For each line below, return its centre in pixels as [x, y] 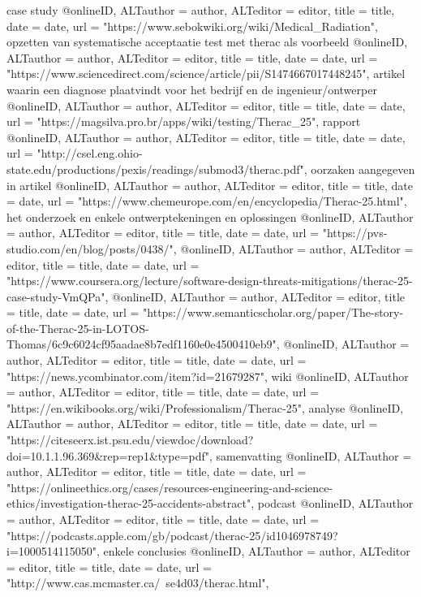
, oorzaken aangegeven [359, 169]
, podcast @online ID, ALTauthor [332, 503]
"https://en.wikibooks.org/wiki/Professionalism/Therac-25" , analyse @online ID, [205, 407]
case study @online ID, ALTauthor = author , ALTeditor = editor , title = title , [201, 10]
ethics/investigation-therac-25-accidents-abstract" [129, 503]
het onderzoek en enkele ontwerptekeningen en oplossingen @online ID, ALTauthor [210, 216]
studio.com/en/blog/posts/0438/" [90, 248]
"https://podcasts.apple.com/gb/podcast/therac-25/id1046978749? [172, 535]
